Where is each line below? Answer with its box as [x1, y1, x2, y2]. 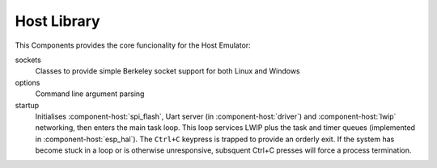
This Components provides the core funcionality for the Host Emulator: [15, 40, 251, 50]
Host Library [15, 12, 100, 30]
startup [15, 100, 40, 110]
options [15, 78, 40, 87]
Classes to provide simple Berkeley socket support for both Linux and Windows [35, 66, 300, 76]
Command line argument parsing [35, 89, 145, 99]
